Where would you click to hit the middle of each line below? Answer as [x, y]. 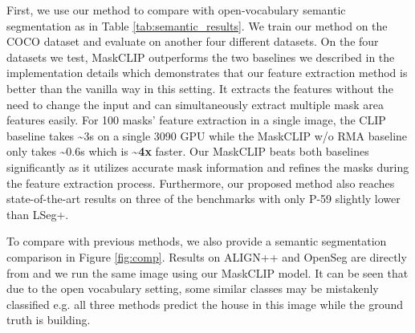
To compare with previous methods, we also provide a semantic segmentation [197, 241]
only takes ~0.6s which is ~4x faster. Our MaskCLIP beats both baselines [188, 151]
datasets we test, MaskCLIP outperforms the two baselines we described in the [201, 57]
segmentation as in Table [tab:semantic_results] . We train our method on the [197, 25]
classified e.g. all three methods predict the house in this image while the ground [205, 304]
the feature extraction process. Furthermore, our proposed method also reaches [201, 183]
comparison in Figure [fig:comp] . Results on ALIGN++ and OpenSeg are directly [207, 256]
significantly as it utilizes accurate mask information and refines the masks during [208, 166]
